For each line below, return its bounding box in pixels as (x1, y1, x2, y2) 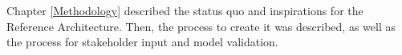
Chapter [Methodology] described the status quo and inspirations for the (6, 2, 363, 18)
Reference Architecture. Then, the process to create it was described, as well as (6, 18, 396, 34)
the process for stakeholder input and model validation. (6, 33, 278, 50)
